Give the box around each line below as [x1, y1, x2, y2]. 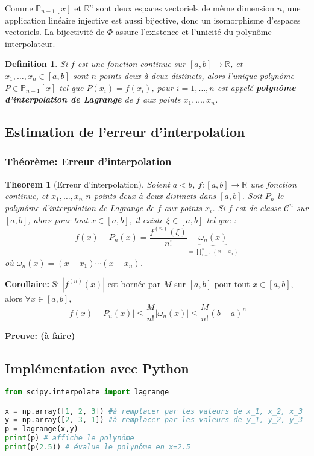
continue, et [5, 189, 48, 202]
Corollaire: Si [5, 277, 60, 290]
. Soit [242, 189, 262, 202]
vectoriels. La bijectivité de [5, 25, 105, 38]
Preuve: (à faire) [5, 329, 75, 342]
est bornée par [107, 277, 161, 290]
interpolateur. [5, 37, 55, 49]
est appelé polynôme [217, 81, 296, 93]
